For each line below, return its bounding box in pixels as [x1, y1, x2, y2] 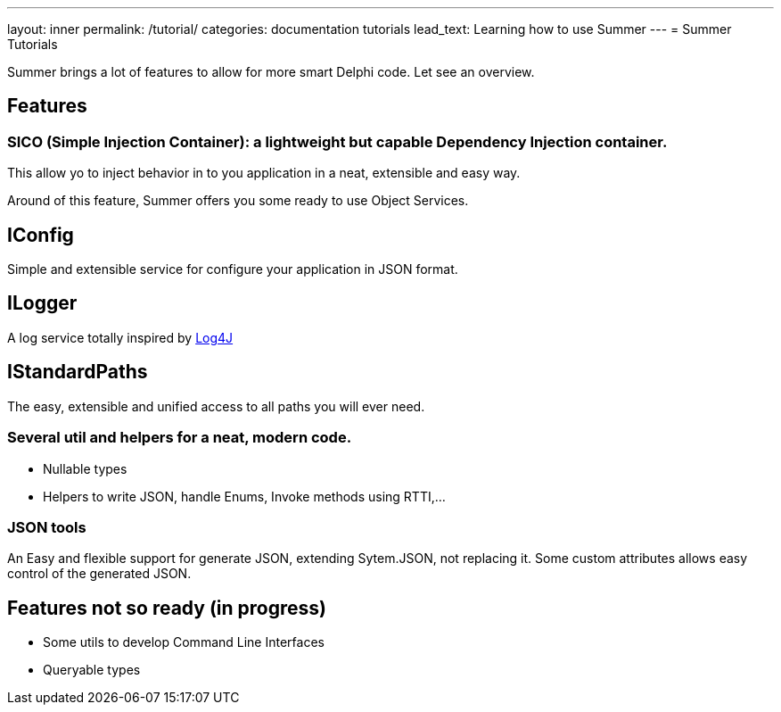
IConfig [7, 223, 74, 246]
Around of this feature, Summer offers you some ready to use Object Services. [7, 193, 469, 209]
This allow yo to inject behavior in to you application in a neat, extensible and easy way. [7, 165, 521, 181]
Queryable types [43, 662, 141, 678]
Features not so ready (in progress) [7, 596, 326, 619]
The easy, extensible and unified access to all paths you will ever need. [7, 398, 425, 414]
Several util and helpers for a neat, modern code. [7, 428, 352, 447]
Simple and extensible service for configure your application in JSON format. [7, 261, 458, 277]
